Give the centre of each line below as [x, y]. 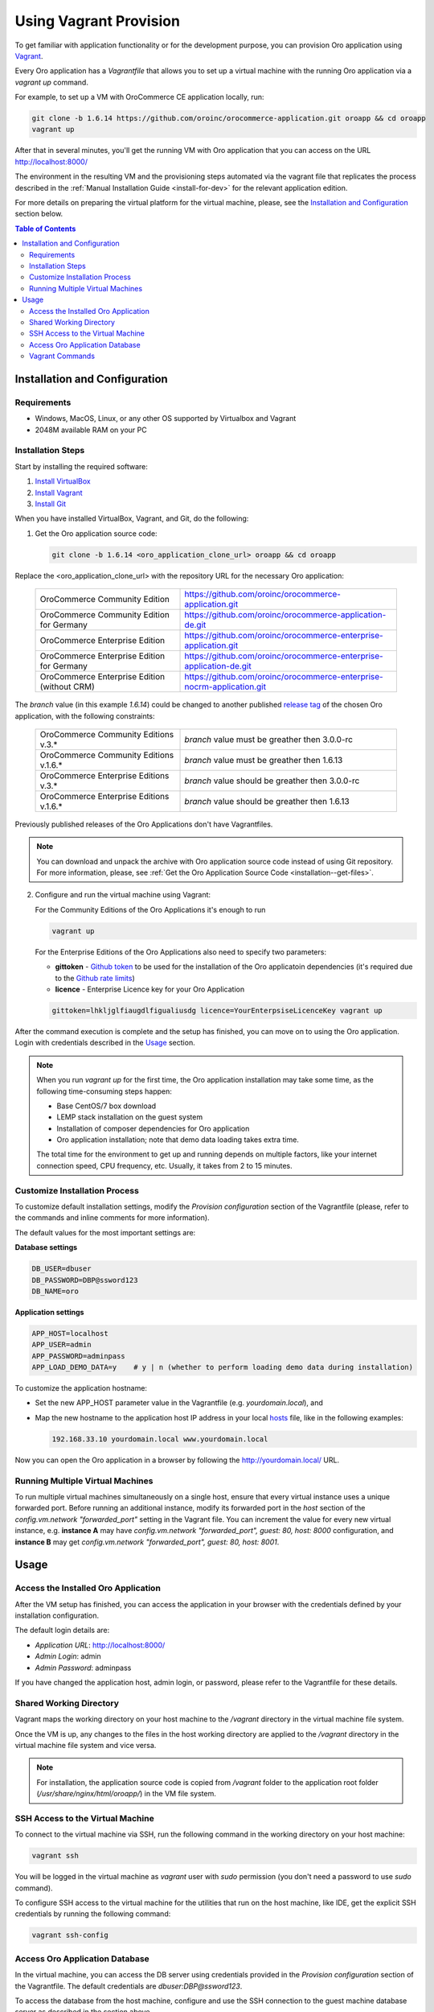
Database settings [46, 1247]
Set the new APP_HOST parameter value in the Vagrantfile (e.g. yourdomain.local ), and [179, 1403]
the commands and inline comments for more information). [112, 1218]
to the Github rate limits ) [95, 978]
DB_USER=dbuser [61, 1269]
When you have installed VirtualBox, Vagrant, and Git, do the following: [132, 518]
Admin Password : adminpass [83, 1668]
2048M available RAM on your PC [91, 430]
